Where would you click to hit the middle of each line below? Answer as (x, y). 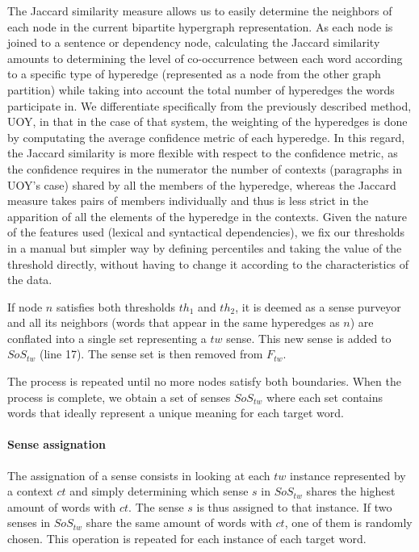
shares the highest (351, 491)
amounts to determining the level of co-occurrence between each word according (205, 58)
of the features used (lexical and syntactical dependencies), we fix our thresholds (206, 232)
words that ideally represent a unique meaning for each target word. (176, 413)
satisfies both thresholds (115, 306)
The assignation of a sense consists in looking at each (139, 475)
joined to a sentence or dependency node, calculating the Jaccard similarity (194, 42)
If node (25, 306)
